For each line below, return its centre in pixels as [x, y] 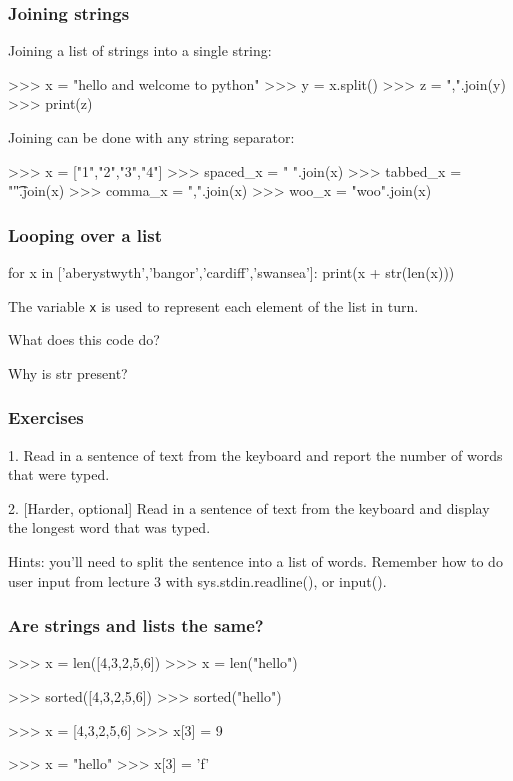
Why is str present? [68, 372]
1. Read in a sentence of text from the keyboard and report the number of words [255, 454]
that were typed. [59, 474]
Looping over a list [85, 234]
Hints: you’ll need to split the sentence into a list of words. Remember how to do [255, 561]
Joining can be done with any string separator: [151, 137]
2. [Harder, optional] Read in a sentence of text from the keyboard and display [249, 507]
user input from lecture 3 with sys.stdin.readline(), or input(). [197, 580]
